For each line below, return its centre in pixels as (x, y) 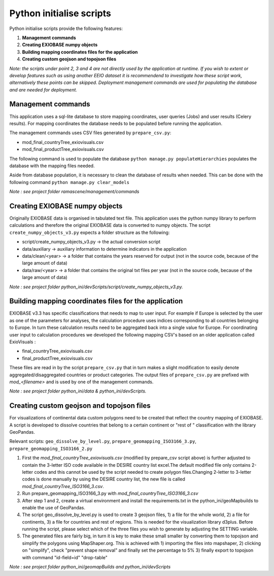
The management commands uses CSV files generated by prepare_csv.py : (90, 133)
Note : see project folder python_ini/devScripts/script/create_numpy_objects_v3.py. (96, 287)
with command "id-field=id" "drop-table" (65, 557)
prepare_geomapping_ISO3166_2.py (51, 448)
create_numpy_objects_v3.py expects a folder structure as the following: (90, 232)
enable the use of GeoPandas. (54, 507)
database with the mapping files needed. (52, 166)
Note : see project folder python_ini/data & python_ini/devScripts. (78, 391)
